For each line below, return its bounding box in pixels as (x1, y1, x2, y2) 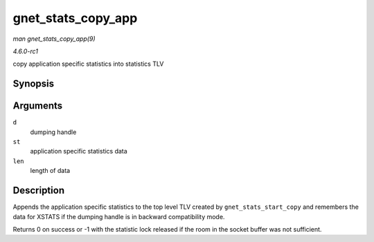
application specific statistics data (30, 147, 127, 156)
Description (12, 185, 65, 196)
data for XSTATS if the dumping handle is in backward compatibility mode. (12, 212, 225, 221)
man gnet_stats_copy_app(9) (12, 35, 96, 43)
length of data (30, 167, 71, 175)
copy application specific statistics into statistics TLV (12, 59, 164, 68)
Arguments (12, 100, 63, 112)
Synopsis (12, 78, 55, 90)
